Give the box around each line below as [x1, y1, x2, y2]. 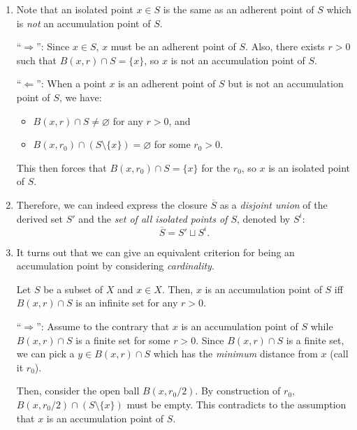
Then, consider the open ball [16, 383, 140, 398]
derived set [16, 211, 64, 225]
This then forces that [16, 160, 107, 175]
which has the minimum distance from [153, 346, 318, 361]
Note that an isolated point [16, 2, 133, 16]
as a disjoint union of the [219, 197, 328, 212]
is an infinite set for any [75, 295, 178, 310]
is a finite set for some [75, 332, 170, 347]
